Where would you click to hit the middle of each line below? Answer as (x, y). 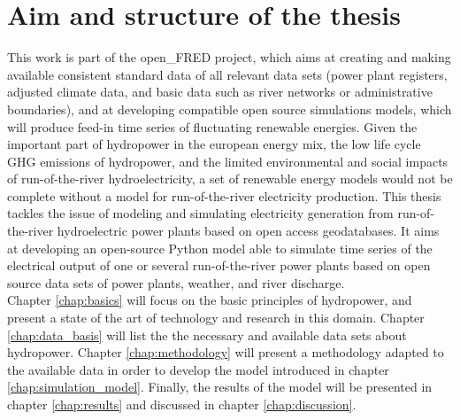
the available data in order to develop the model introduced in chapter (198, 369)
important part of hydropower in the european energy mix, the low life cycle (214, 144)
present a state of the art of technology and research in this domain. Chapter (216, 318)
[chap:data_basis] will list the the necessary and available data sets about (207, 334)
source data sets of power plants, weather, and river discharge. (176, 282)
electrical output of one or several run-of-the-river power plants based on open (219, 265)
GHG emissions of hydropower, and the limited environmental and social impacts (228, 161)
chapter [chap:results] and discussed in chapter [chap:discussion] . (182, 404)
